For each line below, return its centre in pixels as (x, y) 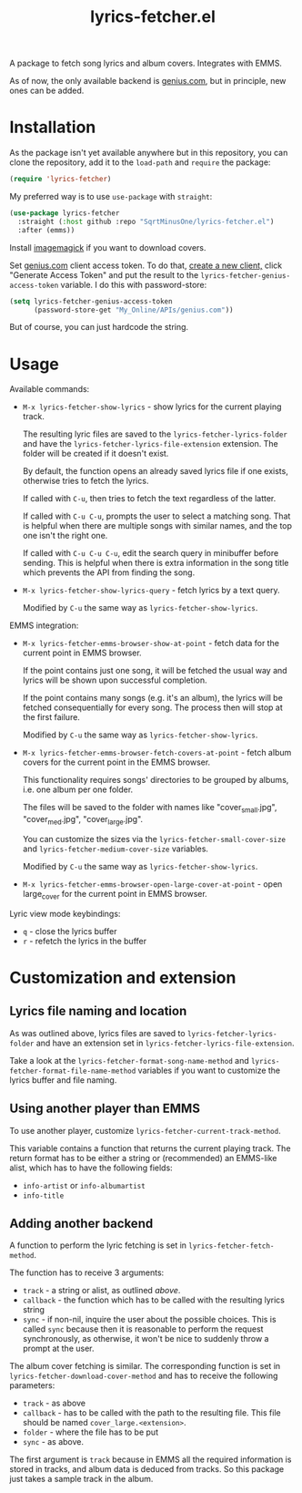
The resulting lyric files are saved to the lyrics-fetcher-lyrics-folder (155, 434)
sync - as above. (53, 1442)
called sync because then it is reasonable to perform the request (143, 1329)
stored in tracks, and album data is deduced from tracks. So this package (147, 1469)
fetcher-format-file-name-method (73, 1071)
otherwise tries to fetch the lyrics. (86, 481)
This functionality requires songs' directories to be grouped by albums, (156, 780)
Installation (53, 127)
